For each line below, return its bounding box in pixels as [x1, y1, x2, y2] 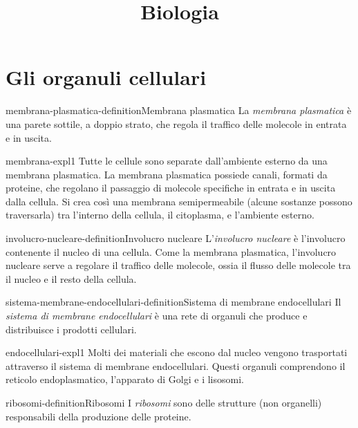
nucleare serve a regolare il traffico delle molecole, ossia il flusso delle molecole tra [6, 258, 351, 272]
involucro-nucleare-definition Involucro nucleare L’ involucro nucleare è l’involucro [6, 231, 346, 245]
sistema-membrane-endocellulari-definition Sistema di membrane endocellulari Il [6, 295, 341, 309]
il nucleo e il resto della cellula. [6, 271, 137, 286]
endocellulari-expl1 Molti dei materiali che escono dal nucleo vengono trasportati [6, 345, 348, 360]
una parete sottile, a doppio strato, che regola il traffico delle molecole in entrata [6, 116, 347, 131]
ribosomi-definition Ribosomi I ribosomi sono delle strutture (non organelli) [6, 396, 322, 409]
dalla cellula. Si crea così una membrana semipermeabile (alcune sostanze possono [6, 194, 352, 208]
